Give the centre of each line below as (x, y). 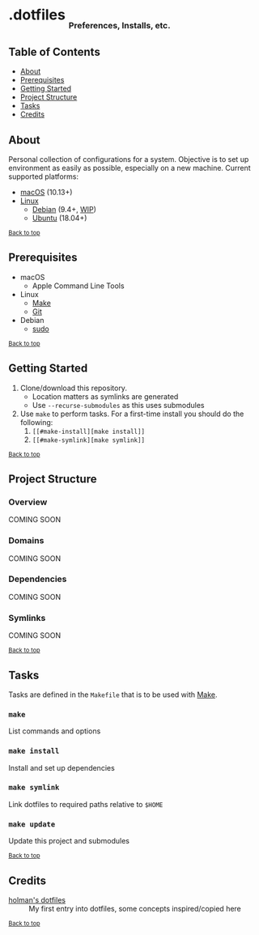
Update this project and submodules (69, 841)
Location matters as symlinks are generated (105, 396)
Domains (26, 541)
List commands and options (55, 731)
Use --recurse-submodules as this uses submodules (118, 405)
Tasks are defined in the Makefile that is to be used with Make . (113, 695)
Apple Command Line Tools (78, 286)
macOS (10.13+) (46, 192)
